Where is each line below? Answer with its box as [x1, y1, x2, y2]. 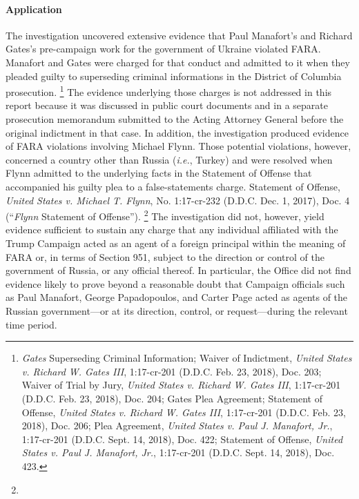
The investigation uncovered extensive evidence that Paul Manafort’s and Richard [6, 28, 353, 42]
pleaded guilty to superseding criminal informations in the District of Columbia [6, 68, 342, 83]
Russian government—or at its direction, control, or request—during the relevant [6, 303, 348, 317]
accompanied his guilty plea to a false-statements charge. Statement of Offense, [6, 179, 340, 193]
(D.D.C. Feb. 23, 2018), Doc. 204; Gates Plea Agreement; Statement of [21, 391, 322, 405]
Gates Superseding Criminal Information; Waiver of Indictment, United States [21, 351, 352, 365]
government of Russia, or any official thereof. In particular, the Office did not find [6, 263, 351, 277]
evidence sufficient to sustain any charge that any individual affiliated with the [6, 222, 338, 237]
